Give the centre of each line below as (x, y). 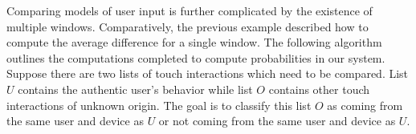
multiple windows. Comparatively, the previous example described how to (188, 26)
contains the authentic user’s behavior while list (135, 89)
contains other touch (319, 89)
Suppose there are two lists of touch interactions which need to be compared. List (208, 73)
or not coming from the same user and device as (277, 121)
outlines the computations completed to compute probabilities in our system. (196, 57)
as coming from (365, 105)
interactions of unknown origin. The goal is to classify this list (159, 105)
